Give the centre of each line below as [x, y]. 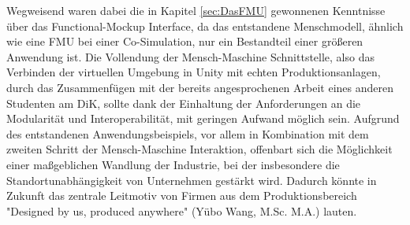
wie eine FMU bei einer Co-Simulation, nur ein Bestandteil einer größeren [185, 41]
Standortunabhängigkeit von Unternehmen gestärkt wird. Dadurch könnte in [192, 180]
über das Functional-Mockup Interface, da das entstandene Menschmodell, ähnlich [205, 26]
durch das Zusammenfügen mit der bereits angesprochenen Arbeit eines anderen [200, 87]
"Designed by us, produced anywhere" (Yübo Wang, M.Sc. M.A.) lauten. [182, 210]
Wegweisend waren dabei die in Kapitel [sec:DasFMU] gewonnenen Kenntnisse [196, 10]
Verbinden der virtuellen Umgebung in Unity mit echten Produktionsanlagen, [194, 72]
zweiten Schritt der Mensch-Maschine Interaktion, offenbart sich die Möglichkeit [199, 149]
